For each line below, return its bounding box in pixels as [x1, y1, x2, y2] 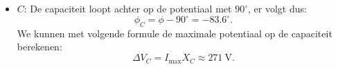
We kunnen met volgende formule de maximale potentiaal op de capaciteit [17, 26, 332, 40]
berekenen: [17, 39, 62, 54]
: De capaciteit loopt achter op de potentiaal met [24, 1, 232, 15]
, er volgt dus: [247, 1, 307, 15]
